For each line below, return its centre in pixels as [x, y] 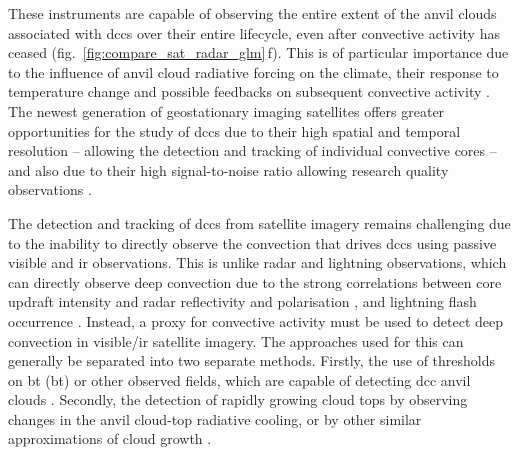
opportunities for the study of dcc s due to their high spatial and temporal [234, 130]
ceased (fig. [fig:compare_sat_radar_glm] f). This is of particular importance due [258, 52]
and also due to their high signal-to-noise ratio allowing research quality [228, 169]
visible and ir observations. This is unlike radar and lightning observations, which [257, 262]
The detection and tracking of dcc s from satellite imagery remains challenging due [259, 222]
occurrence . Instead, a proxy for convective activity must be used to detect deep [256, 320]
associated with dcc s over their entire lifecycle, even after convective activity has [254, 32]
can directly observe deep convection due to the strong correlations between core [255, 281]
